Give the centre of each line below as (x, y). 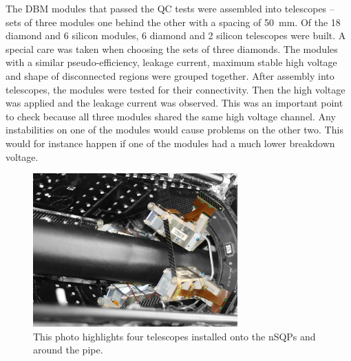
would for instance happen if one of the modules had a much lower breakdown (170, 143)
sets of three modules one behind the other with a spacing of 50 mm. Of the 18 (173, 22)
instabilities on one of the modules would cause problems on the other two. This (174, 130)
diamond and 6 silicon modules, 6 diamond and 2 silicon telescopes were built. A (176, 35)
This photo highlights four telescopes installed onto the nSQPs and (174, 336)
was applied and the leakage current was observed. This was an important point (174, 103)
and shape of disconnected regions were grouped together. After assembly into (170, 75)
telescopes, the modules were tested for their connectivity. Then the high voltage (175, 89)
